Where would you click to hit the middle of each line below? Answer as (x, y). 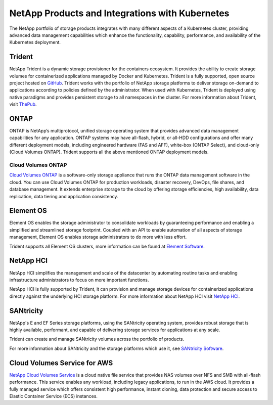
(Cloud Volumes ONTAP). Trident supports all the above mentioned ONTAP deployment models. (109, 152)
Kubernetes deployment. (35, 42)
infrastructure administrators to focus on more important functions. (79, 280)
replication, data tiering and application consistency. (64, 196)
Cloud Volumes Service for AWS (61, 363)
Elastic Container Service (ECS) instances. (54, 396)
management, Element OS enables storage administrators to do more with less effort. (98, 237)
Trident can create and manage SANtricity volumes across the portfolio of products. (97, 339)
